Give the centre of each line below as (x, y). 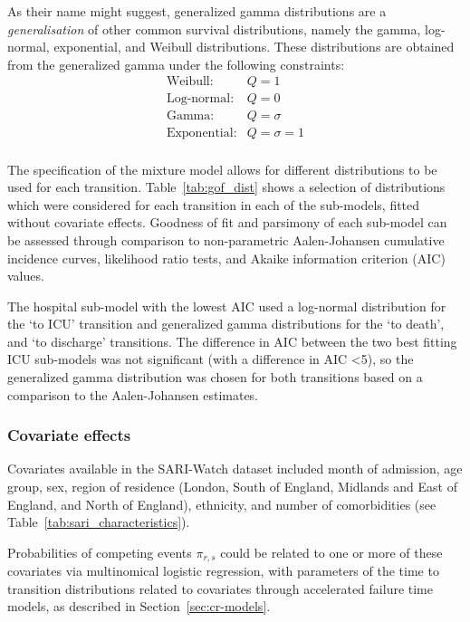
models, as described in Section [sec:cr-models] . (139, 606)
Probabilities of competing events (100, 552)
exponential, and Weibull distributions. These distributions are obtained (254, 47)
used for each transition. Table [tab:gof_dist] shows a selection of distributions (226, 187)
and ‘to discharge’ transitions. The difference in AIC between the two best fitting (232, 341)
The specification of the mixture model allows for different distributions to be (222, 169)
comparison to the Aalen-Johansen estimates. (133, 394)
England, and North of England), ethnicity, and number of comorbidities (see (222, 504)
